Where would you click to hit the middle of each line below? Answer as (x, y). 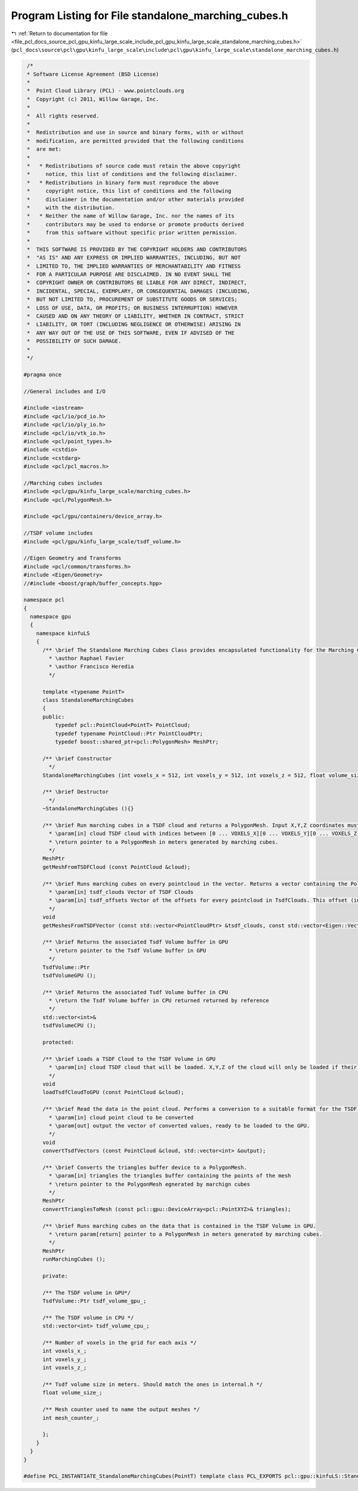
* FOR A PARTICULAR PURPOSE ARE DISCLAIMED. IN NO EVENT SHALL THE (129, 275)
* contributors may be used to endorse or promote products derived (135, 224)
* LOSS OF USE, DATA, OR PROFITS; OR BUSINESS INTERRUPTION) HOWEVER (132, 308)
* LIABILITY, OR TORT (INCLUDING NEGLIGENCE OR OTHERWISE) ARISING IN (134, 324)
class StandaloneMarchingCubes (88, 700)
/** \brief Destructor (76, 792)
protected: (58, 1043)
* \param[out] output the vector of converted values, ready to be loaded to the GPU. (179, 1125)
